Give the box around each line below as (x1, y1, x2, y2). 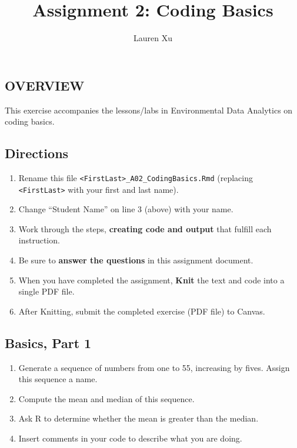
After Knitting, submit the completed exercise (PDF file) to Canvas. (18, 305, 265, 317)
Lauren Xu (134, 32, 172, 44)
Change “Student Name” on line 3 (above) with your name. (18, 203, 233, 215)
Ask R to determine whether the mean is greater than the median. (18, 412, 259, 424)
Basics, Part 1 (5, 333, 92, 352)
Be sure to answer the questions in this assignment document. (18, 254, 253, 266)
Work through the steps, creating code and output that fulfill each (18, 222, 272, 235)
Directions (5, 144, 69, 162)
